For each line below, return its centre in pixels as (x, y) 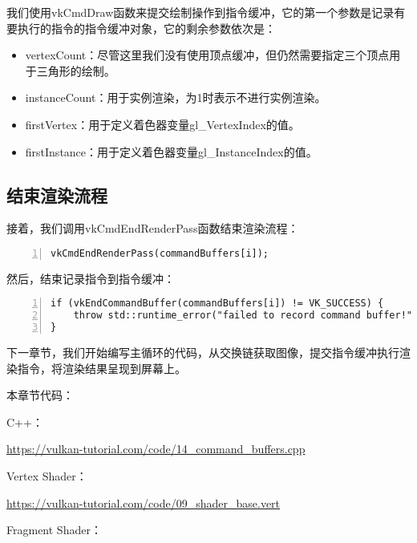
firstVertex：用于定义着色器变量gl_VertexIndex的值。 (162, 124)
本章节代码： (40, 395)
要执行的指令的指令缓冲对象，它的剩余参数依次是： (141, 28)
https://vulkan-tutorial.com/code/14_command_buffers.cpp (156, 449)
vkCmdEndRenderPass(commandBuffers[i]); (160, 253)
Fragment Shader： (54, 530)
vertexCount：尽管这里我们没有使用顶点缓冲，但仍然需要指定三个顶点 (207, 55)
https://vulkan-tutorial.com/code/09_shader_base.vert (144, 502)
